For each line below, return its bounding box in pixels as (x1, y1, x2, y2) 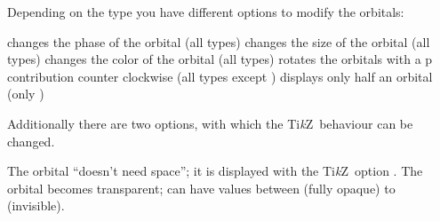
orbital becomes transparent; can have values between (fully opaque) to (7, 178, 396, 197)
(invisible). (7, 196, 65, 215)
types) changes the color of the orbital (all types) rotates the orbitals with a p (7, 50, 433, 68)
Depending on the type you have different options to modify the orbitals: (7, 3, 404, 20)
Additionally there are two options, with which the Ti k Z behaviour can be (7, 114, 413, 132)
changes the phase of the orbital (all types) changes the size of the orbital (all (7, 32, 430, 51)
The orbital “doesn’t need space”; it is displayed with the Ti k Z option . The (7, 162, 423, 180)
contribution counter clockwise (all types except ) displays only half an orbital (7, 67, 433, 85)
